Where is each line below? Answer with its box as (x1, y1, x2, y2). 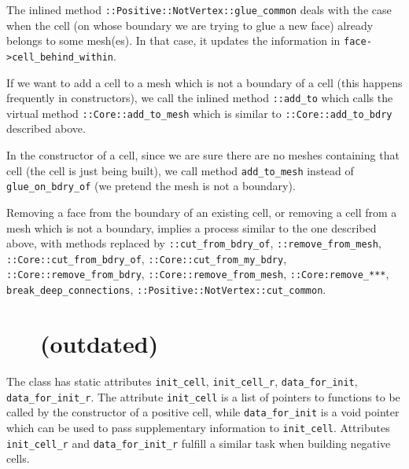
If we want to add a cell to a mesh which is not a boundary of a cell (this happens (6, 74, 403, 90)
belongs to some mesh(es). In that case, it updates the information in (6, 32, 341, 49)
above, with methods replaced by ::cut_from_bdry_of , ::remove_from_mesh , (6, 235, 381, 251)
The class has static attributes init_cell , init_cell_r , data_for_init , (6, 372, 358, 389)
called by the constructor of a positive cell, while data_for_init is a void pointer (6, 404, 400, 420)
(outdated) (39, 327, 159, 359)
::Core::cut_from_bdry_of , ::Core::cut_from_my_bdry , (6, 250, 287, 266)
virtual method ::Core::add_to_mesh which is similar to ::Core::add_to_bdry (6, 104, 392, 121)
